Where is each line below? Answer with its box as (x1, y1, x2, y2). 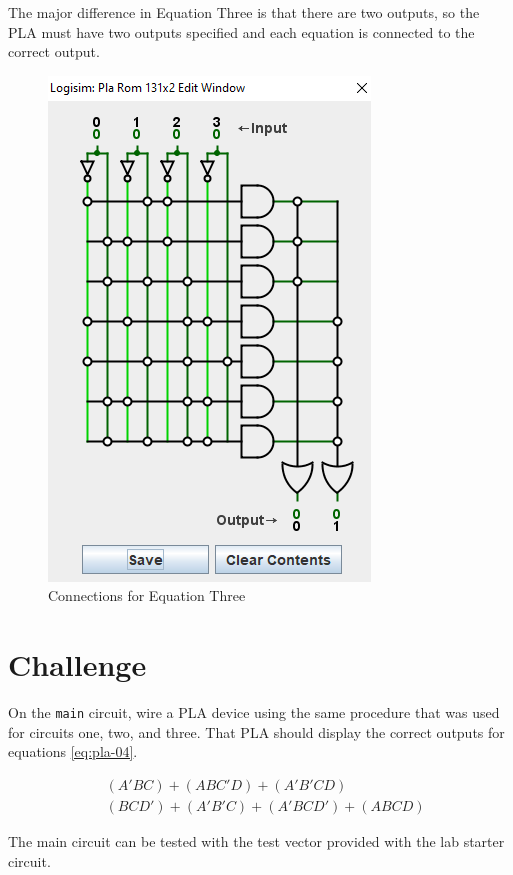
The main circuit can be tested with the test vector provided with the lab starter (8, 831, 505, 851)
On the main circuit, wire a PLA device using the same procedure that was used (8, 702, 500, 723)
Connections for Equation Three (48, 585, 246, 606)
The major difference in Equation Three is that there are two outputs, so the (8, 2, 480, 22)
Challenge (8, 644, 147, 685)
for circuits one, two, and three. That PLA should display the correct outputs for (8, 721, 505, 742)
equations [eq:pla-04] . (8, 741, 138, 762)
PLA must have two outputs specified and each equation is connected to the (8, 21, 475, 42)
